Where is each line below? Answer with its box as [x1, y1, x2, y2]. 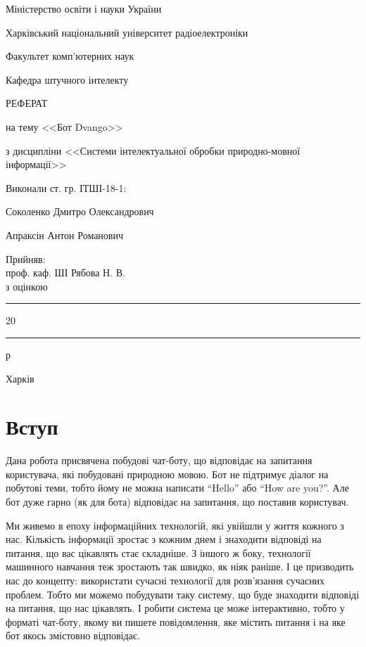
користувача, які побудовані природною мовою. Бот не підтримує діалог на [6, 466, 329, 481]
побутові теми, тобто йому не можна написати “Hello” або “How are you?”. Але [6, 480, 349, 495]
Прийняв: [6, 251, 46, 266]
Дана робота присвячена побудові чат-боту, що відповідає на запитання [6, 453, 313, 468]
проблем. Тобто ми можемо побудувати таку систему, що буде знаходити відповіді [6, 587, 360, 601]
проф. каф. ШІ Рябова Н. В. [6, 265, 126, 280]
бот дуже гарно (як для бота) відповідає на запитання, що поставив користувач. [6, 494, 349, 508]
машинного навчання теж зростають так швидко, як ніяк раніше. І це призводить [6, 559, 354, 574]
